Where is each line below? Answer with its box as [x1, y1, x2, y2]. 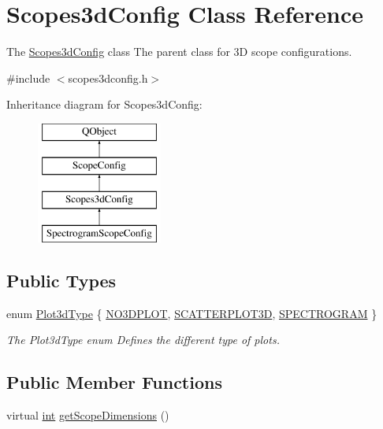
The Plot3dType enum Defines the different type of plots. [6, 331, 280, 348]
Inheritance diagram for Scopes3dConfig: [6, 96, 203, 113]
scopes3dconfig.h [68, 69, 148, 86]
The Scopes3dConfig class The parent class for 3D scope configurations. [6, 43, 352, 60]
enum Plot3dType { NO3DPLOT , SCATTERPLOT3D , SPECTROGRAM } [6, 305, 377, 321]
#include [6, 69, 50, 86]
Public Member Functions [6, 370, 222, 394]
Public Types [6, 268, 117, 293]
